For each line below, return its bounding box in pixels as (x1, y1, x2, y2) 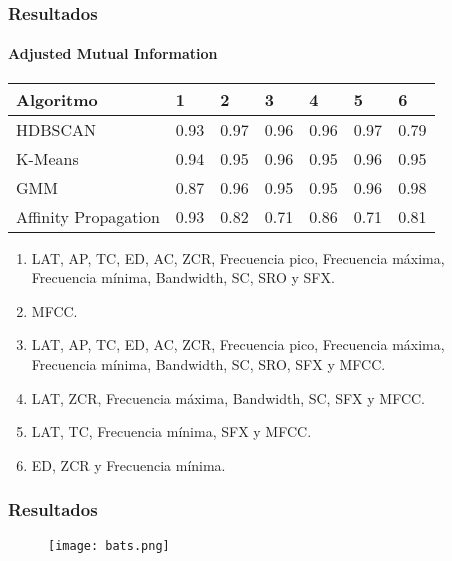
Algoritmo (16, 87, 98, 111)
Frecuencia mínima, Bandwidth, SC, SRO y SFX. (31, 267, 335, 288)
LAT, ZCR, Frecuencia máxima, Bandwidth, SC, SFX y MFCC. (31, 387, 426, 408)
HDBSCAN (16, 117, 97, 141)
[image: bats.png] (48, 538, 170, 553)
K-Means (16, 146, 79, 170)
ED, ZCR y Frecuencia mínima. (31, 454, 226, 475)
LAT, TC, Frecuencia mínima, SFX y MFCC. (31, 421, 312, 442)
